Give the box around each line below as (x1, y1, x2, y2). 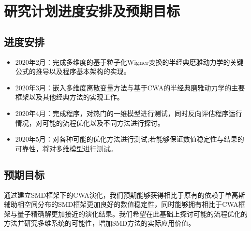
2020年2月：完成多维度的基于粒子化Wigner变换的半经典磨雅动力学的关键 (15, 57, 244, 67)
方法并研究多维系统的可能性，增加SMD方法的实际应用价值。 (4, 218, 195, 228)
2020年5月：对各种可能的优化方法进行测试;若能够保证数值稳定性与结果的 (15, 134, 244, 144)
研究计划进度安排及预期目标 (4, 1, 180, 21)
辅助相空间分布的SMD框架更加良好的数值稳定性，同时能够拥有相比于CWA (4, 199, 238, 209)
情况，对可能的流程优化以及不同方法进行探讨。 (15, 117, 164, 128)
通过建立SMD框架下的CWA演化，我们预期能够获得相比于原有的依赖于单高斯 (4, 189, 245, 200)
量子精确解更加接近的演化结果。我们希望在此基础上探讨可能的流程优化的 (17, 208, 248, 218)
